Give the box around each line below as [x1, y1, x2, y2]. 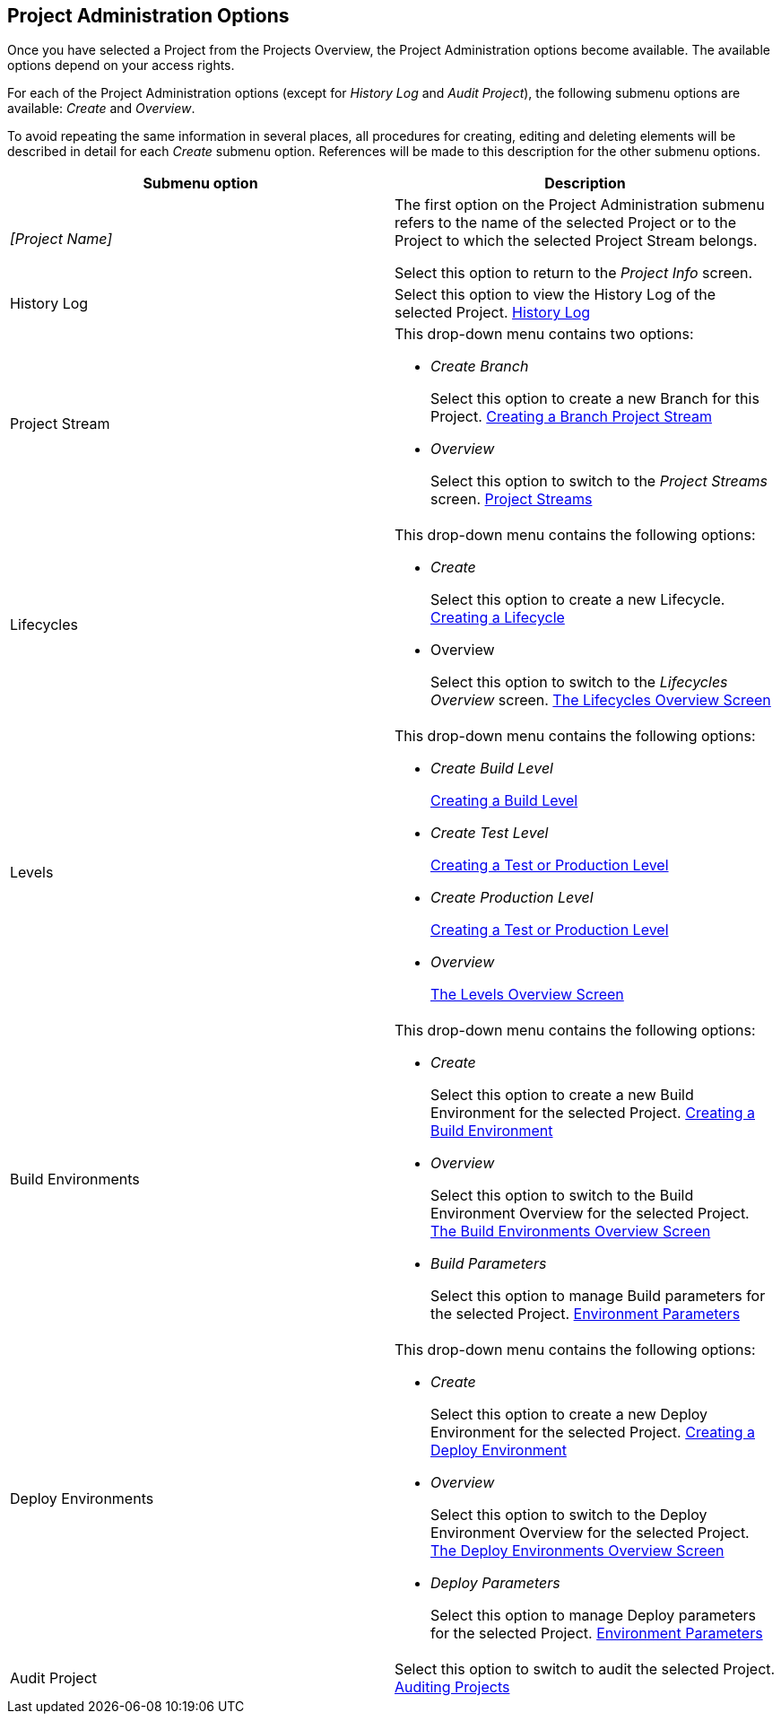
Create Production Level [430, 888, 594, 907]
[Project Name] [10, 230, 113, 249]
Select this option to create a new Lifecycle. [430, 590, 725, 609]
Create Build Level [430, 759, 553, 778]
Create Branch [430, 357, 529, 376]
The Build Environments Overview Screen [430, 1222, 711, 1241]
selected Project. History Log [395, 303, 591, 322]
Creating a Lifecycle [430, 608, 565, 627]
